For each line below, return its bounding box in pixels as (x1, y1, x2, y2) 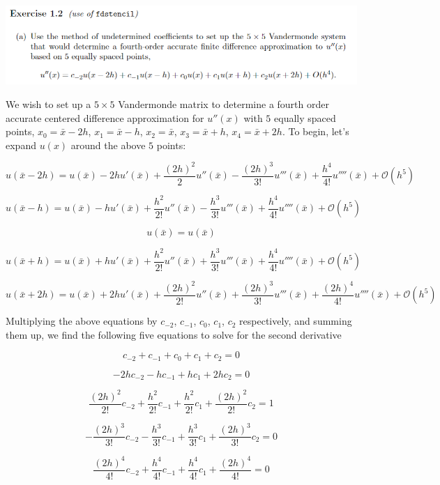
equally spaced (274, 110, 336, 125)
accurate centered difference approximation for (6, 110, 204, 125)
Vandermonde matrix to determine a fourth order (118, 96, 329, 111)
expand (6, 137, 36, 152)
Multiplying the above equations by (6, 314, 158, 328)
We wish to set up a (6, 96, 91, 111)
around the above (70, 137, 146, 152)
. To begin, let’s (282, 124, 349, 139)
